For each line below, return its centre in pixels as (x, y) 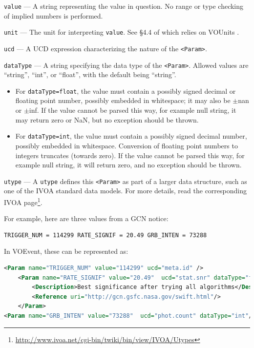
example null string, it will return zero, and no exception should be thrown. (128, 165)
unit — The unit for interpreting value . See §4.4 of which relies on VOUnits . (122, 32)
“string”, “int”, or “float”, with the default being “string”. (90, 74)
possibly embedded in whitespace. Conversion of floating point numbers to (127, 145)
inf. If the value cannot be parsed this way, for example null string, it (133, 110)
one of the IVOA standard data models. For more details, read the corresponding (125, 191)
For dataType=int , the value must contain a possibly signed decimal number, (131, 136)
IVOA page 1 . (23, 201)
